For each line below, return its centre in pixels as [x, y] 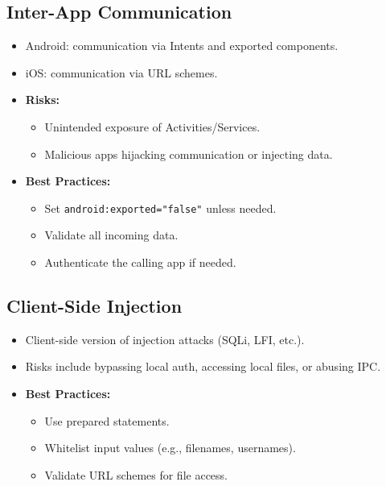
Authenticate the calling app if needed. [140, 262]
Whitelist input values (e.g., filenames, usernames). [170, 448]
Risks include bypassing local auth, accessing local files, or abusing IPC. [203, 366]
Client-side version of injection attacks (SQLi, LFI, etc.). [165, 339]
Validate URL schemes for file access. [136, 474]
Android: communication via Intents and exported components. [182, 46]
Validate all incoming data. [111, 235]
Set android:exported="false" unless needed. [160, 208]
